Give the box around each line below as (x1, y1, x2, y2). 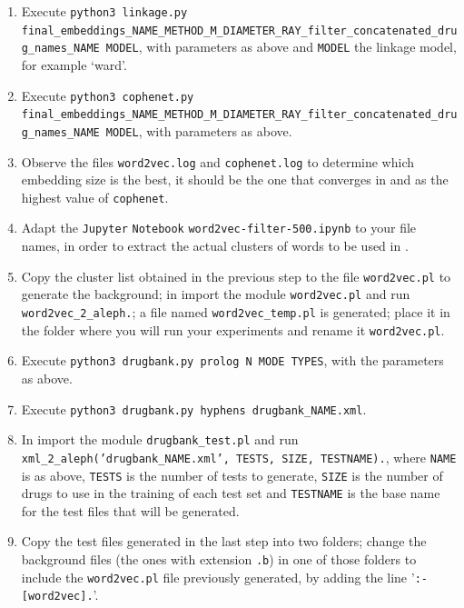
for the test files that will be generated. (21, 501, 240, 520)
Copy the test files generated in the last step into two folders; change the (21, 532, 427, 551)
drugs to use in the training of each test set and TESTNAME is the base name (21, 483, 440, 503)
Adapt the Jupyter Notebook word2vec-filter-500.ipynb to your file (21, 218, 417, 237)
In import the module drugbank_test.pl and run (21, 430, 299, 449)
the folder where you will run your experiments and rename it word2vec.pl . (21, 320, 445, 339)
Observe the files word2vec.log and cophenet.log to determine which (21, 152, 414, 171)
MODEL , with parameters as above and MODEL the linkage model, (105, 37, 457, 56)
